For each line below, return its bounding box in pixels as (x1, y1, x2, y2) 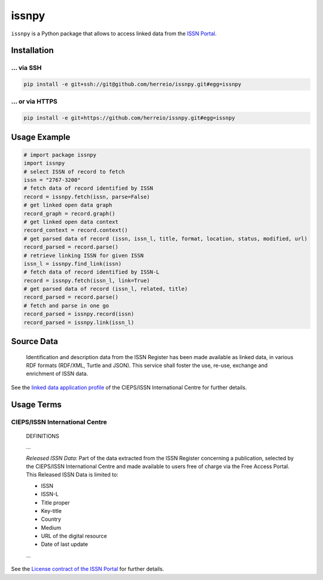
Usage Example (11, 132, 71, 142)
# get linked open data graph (23, 202, 112, 209)
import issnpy (23, 160, 65, 167)
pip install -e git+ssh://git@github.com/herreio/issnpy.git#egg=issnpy (23, 81, 242, 88)
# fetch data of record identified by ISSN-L (23, 269, 160, 275)
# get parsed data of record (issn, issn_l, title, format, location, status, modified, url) (23, 235, 308, 242)
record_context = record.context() (23, 227, 128, 233)
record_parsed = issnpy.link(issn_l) (23, 319, 135, 326)
